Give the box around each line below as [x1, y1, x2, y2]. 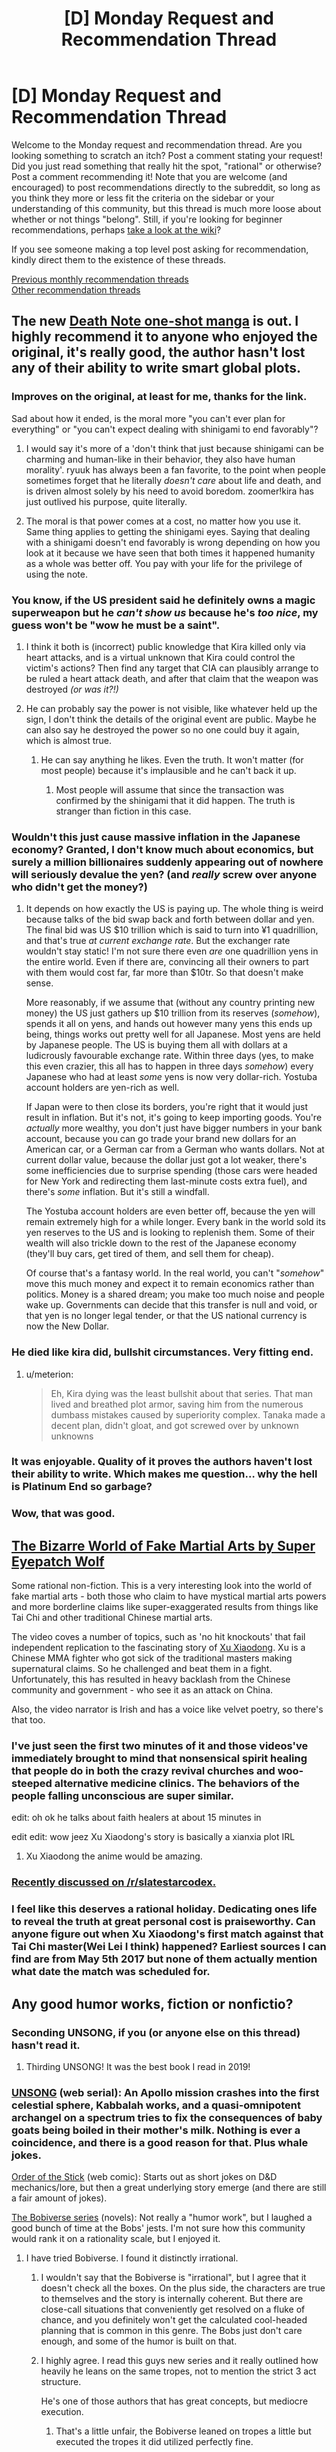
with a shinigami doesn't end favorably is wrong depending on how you [25, 536, 321, 548]
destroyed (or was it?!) [25, 683, 119, 695]
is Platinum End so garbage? [11, 1480, 153, 1494]
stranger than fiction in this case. [55, 805, 192, 817]
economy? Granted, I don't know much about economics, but [11, 842, 314, 856]
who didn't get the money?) [11, 880, 148, 894]
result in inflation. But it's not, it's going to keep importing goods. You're [25, 1112, 323, 1124]
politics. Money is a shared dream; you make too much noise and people [25, 1288, 325, 1301]
